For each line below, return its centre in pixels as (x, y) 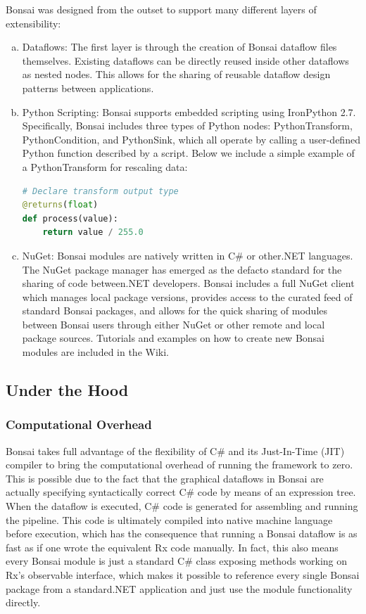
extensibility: (33, 23)
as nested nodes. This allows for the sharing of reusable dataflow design (176, 74)
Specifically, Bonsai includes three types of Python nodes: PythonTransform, (187, 126)
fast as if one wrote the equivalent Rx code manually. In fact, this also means (172, 547)
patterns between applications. (88, 88)
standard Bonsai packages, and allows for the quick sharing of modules (175, 311)
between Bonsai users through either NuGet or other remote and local (173, 324)
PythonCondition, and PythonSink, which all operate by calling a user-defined (191, 139)
